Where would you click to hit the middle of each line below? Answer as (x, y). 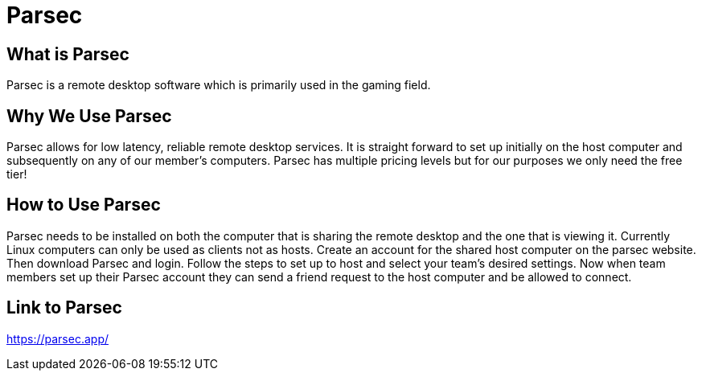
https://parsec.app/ (57, 338)
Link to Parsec (64, 308)
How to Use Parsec (84, 205)
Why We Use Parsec (89, 116)
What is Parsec (68, 54)
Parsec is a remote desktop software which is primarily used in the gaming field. (219, 85)
